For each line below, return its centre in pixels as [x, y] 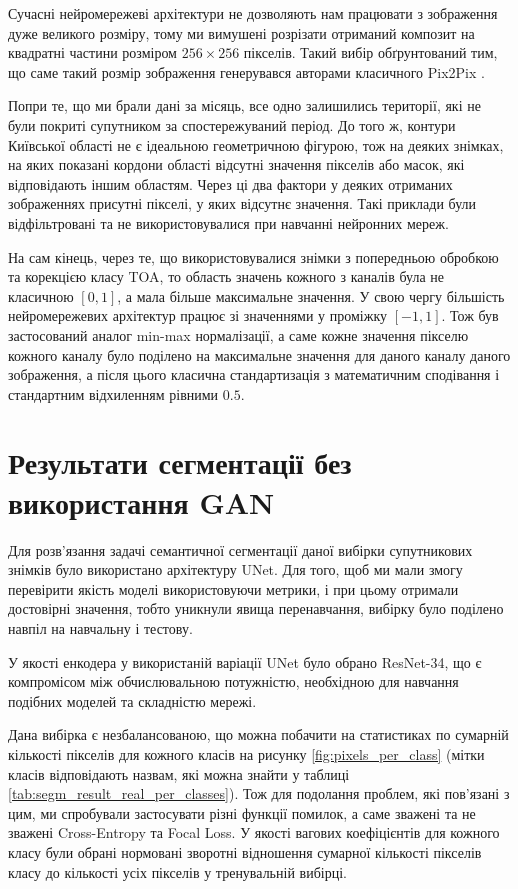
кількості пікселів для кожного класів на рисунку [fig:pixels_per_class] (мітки [246, 753]
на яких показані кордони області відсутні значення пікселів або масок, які [236, 164]
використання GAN [141, 501]
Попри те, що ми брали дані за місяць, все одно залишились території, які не [244, 105]
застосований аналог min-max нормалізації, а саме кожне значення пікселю [238, 334]
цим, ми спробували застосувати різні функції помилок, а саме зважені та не [242, 812]
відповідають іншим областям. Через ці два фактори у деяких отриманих [230, 183]
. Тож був [470, 315]
